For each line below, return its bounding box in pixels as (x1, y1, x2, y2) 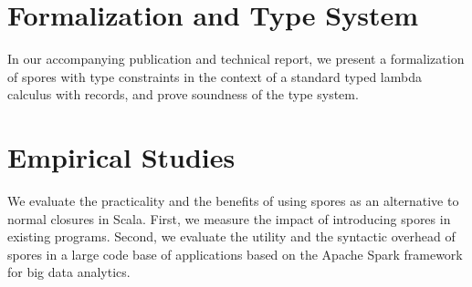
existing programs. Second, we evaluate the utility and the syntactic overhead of (7, 227, 456, 246)
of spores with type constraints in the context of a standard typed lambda (7, 67, 422, 86)
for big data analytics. (7, 262, 131, 282)
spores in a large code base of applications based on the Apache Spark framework (7, 244, 463, 263)
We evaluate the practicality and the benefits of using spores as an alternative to (7, 191, 459, 210)
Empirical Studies (7, 138, 236, 176)
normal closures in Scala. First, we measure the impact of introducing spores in (7, 209, 451, 228)
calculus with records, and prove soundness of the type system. (7, 85, 359, 104)
